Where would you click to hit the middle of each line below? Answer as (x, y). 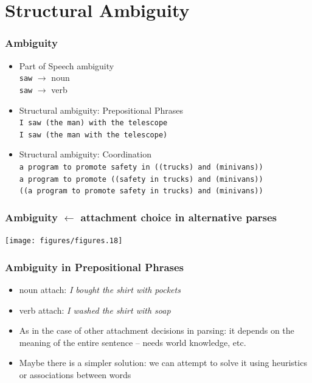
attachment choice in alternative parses (179, 217)
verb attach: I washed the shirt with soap (95, 310)
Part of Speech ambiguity (67, 65)
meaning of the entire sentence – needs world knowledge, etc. (133, 342)
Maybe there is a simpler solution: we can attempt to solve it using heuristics (163, 363)
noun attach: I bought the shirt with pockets (100, 290)
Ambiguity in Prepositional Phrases (95, 267)
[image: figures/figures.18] (64, 241)
